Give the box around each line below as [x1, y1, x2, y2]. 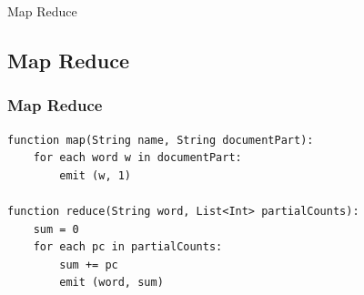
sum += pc [59, 258, 118, 271]
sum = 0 [33, 222, 79, 236]
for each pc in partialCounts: [33, 240, 223, 254]
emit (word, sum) [59, 276, 164, 290]
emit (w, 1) [59, 168, 132, 182]
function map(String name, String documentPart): [7, 133, 314, 147]
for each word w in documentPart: [33, 151, 242, 165]
